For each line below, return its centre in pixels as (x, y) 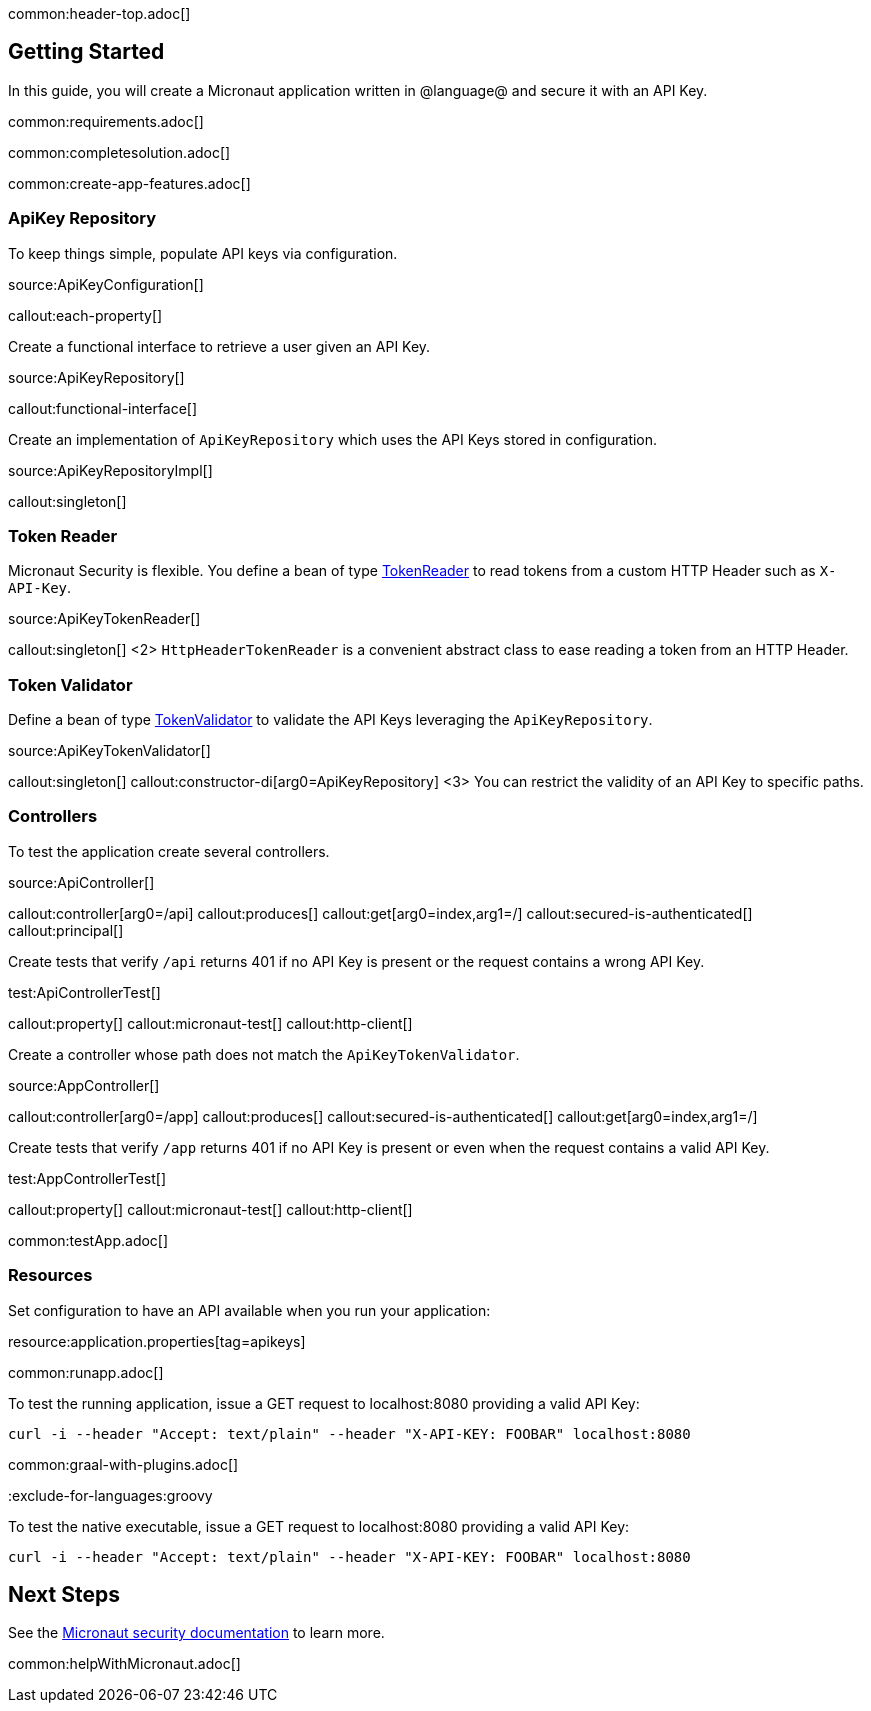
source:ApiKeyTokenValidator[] (109, 751)
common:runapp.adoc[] (86, 1372)
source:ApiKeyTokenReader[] (104, 619)
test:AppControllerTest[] (87, 1178)
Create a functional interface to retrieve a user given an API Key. (219, 346)
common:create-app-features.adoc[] (129, 183)
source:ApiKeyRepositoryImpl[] (110, 470)
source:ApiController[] (81, 882)
